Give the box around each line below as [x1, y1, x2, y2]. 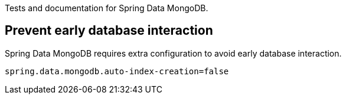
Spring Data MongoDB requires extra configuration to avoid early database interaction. [5, 48, 342, 58]
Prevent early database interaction [5, 23, 213, 38]
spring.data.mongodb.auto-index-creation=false [5, 66, 229, 76]
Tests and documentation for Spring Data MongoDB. [5, 3, 208, 13]
